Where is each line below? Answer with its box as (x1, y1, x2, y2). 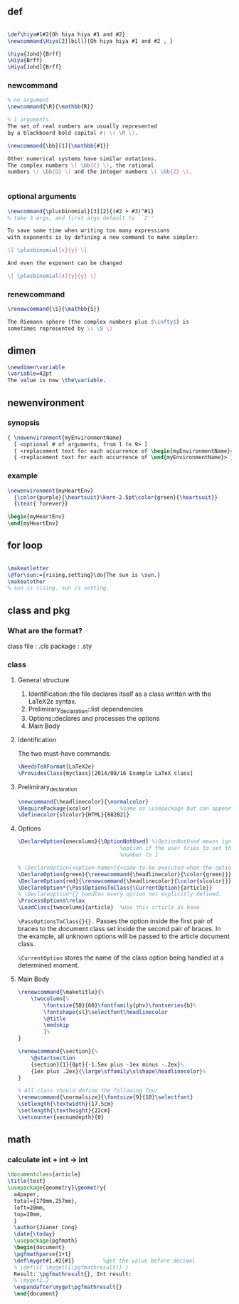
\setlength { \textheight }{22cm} (17, 1107, 111, 1114)
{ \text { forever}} (14, 500, 69, 508)
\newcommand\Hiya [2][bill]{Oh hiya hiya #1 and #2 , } (7, 37, 174, 45)
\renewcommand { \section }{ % (17, 1048, 98, 1055)
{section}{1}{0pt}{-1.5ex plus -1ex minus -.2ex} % (31, 1061, 184, 1068)
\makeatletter (7, 565, 50, 572)
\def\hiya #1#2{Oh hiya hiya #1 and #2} (7, 31, 126, 38)
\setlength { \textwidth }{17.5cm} (17, 1101, 114, 1108)
